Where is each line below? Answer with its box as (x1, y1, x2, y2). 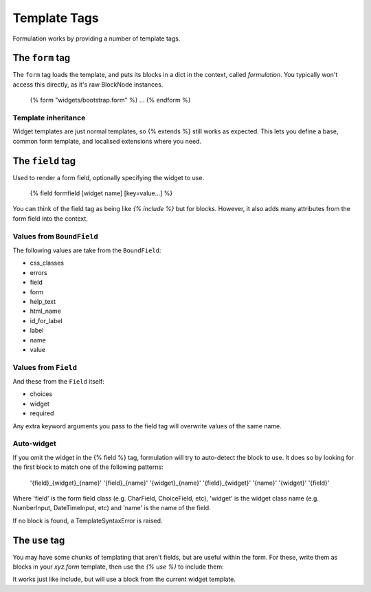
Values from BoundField (12, 231, 99, 241)
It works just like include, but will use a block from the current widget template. (12, 575, 236, 584)
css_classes (30, 259, 65, 267)
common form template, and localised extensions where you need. (12, 137, 202, 145)
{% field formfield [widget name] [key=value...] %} (30, 189, 173, 197)
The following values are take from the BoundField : (12, 246, 161, 254)
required (30, 409, 54, 417)
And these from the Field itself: (12, 377, 104, 386)
